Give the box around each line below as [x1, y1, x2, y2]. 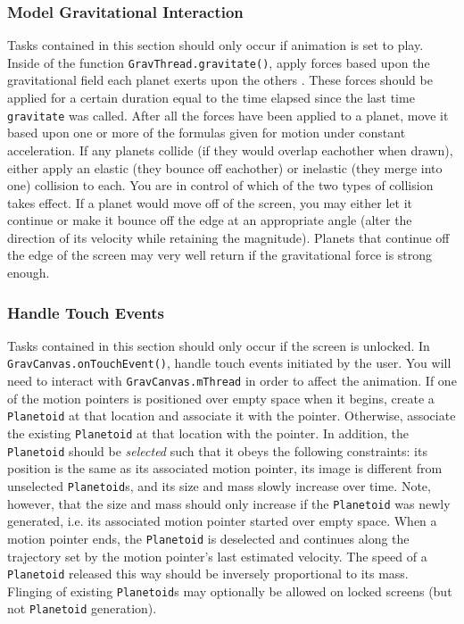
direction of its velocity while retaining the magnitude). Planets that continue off [7, 228, 450, 246]
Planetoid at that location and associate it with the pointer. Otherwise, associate [7, 406, 456, 425]
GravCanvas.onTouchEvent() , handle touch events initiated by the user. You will [7, 354, 452, 372]
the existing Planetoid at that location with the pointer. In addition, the [7, 424, 409, 443]
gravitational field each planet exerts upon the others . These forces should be [7, 71, 433, 89]
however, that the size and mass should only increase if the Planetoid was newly [7, 494, 451, 512]
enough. [7, 263, 50, 282]
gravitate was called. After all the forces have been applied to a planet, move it [7, 105, 449, 124]
